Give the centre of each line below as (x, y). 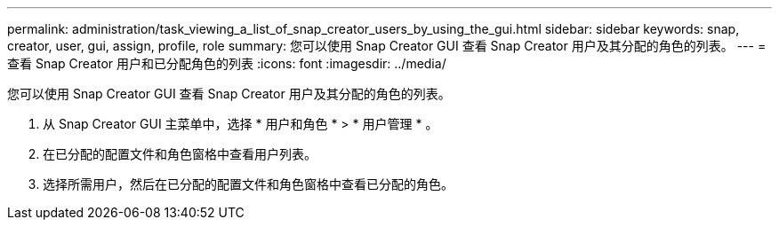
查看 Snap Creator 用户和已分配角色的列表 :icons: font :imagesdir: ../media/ (227, 63)
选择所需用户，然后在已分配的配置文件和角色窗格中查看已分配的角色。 (248, 184)
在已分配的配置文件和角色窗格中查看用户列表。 (180, 154)
